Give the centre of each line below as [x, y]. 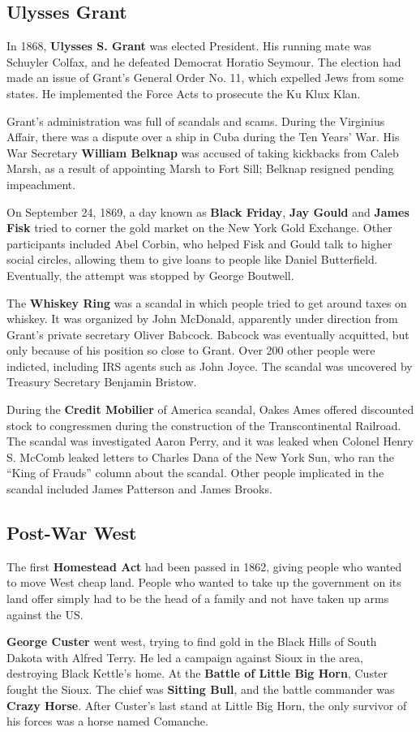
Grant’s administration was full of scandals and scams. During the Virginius [196, 121]
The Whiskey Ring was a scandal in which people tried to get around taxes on [207, 302]
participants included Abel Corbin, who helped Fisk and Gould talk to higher [199, 243]
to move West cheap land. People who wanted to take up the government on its [204, 582]
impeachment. [41, 184]
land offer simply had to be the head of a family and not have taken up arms [198, 599]
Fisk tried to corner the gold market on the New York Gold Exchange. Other [199, 228]
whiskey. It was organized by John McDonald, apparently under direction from [202, 319]
